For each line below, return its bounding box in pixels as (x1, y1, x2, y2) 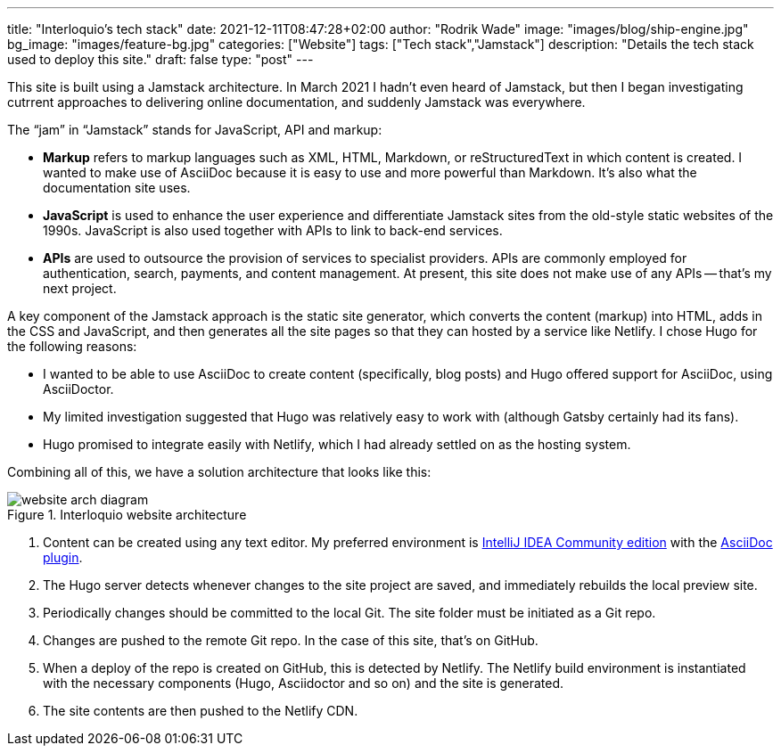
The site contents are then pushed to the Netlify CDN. (43, 703, 358, 718)
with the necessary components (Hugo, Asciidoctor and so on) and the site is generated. (43, 675, 564, 691)
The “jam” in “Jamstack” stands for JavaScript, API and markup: (7, 122, 382, 137)
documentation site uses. (43, 180, 191, 195)
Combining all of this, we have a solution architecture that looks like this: (7, 464, 432, 479)
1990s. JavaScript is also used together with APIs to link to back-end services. (43, 223, 503, 238)
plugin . (43, 550, 83, 565)
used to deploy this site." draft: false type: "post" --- (7, 52, 314, 67)
